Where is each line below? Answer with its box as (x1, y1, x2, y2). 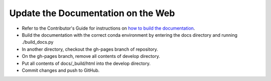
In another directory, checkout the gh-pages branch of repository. (22, 46, 158, 52)
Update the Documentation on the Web (9, 8, 175, 19)
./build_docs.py (22, 39, 54, 45)
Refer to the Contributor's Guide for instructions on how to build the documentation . (22, 25, 195, 31)
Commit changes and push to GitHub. (22, 67, 100, 73)
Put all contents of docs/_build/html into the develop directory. (22, 60, 151, 66)
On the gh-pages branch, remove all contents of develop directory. (22, 53, 161, 59)
